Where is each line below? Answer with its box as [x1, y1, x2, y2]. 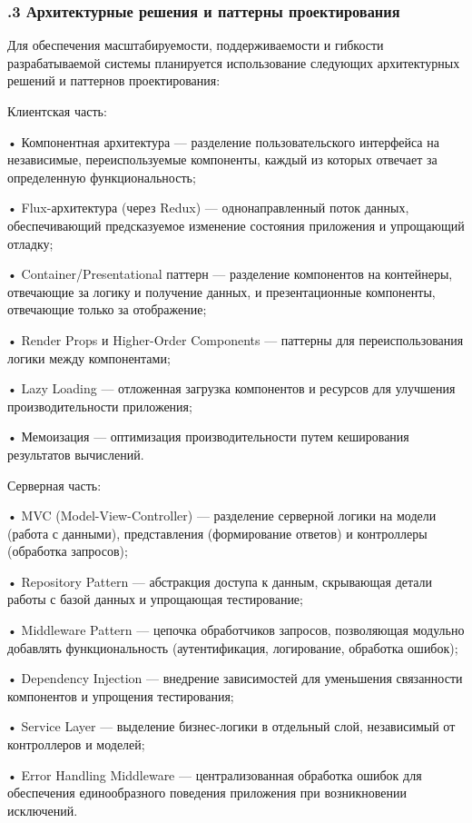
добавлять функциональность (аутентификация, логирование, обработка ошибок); [7, 638, 458, 657]
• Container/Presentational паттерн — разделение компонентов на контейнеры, [7, 264, 453, 283]
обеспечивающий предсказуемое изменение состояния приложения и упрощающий [7, 215, 465, 234]
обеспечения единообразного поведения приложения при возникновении [7, 783, 408, 802]
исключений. [7, 800, 78, 819]
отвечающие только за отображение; [7, 300, 207, 319]
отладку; [7, 233, 54, 253]
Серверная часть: [7, 475, 102, 494]
